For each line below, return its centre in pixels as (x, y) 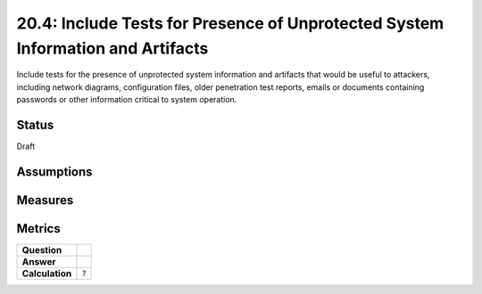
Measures (45, 200)
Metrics (39, 229)
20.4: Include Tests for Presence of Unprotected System (230, 23)
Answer (39, 261)
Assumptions (54, 171)
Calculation (47, 274)
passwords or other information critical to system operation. (127, 100)
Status (35, 125)
